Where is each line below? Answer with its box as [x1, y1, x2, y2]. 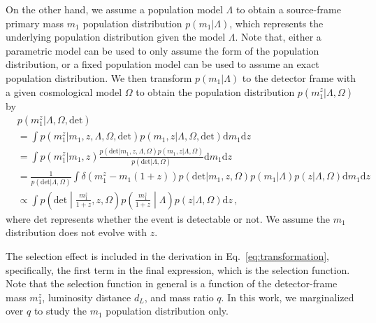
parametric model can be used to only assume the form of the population [6, 43, 319, 57]
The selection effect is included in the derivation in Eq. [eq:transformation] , [6, 248, 329, 263]
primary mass [6, 15, 64, 30]
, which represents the [229, 15, 324, 30]
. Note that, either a [235, 29, 321, 44]
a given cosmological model [6, 84, 122, 99]
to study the [34, 303, 87, 318]
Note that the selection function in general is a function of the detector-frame [6, 276, 338, 291]
